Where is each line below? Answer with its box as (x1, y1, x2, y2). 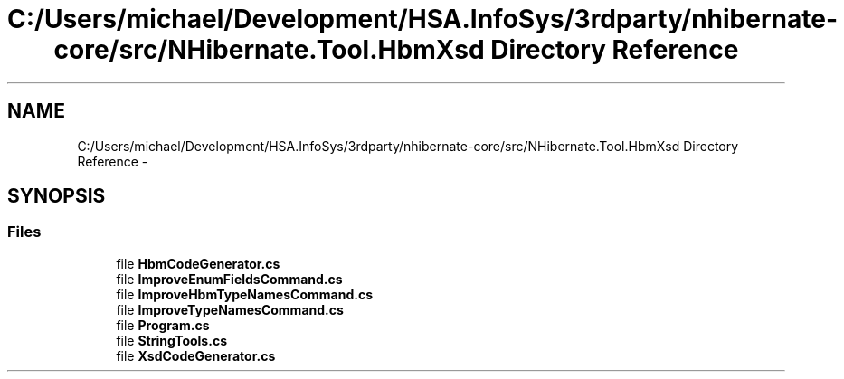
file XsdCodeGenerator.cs (116, 347, 276, 364)
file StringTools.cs (116, 332, 227, 348)
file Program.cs (116, 317, 210, 333)
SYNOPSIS (7, 185, 106, 208)
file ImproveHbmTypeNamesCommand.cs (116, 286, 373, 302)
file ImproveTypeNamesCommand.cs (116, 301, 344, 317)
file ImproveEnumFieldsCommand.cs (116, 270, 343, 287)
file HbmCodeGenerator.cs (116, 255, 280, 271)
